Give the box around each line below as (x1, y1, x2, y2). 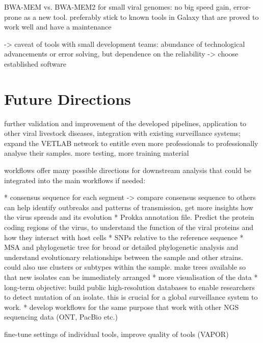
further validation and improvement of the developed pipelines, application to (4, 118, 247, 128)
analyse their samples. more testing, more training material (4, 148, 189, 158)
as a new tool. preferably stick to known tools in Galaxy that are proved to (23, 11, 259, 22)
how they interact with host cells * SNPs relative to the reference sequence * (4, 232, 244, 242)
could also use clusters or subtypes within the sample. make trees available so (4, 262, 246, 272)
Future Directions (4, 88, 131, 109)
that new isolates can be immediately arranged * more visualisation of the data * (4, 272, 258, 282)
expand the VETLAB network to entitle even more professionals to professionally (4, 137, 258, 148)
